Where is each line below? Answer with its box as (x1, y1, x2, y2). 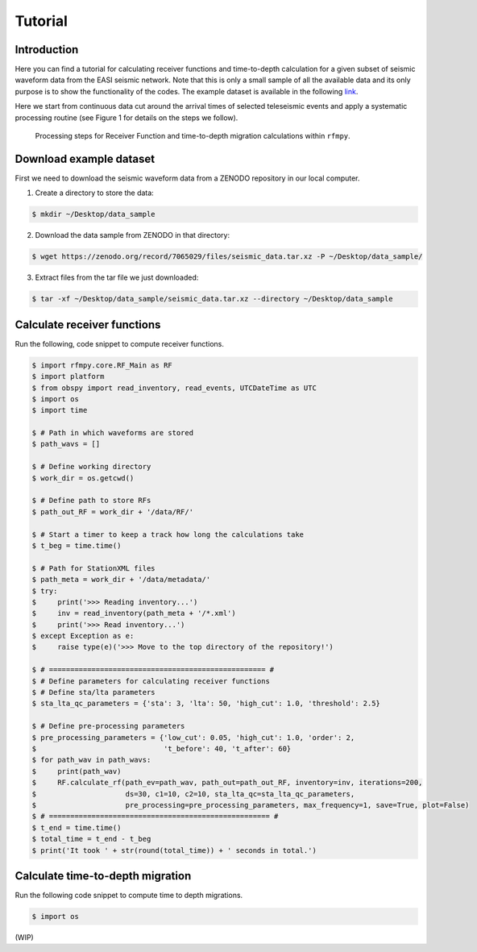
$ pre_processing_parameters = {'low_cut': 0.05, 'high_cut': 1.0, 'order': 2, (31, 733, 355, 742)
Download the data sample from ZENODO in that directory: (35, 231, 230, 240)
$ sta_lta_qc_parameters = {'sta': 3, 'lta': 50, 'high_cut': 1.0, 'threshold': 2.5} (31, 699, 380, 709)
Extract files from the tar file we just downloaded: (35, 272, 199, 282)
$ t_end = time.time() (31, 823, 122, 832)
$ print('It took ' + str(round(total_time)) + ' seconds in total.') (31, 846, 317, 854)
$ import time (31, 405, 88, 415)
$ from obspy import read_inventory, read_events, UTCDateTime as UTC (31, 383, 317, 393)
